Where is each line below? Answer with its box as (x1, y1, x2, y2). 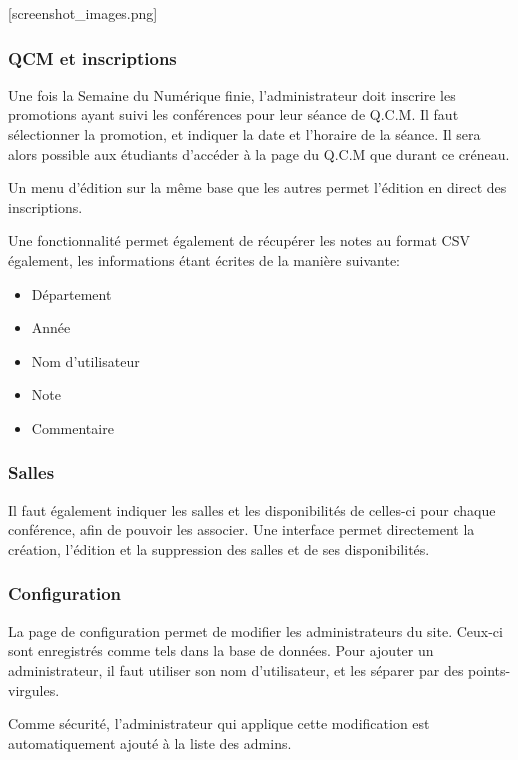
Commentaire (31, 417, 114, 438)
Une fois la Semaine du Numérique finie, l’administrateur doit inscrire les (8, 84, 456, 105)
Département (31, 283, 112, 304)
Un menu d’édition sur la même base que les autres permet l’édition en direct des (8, 177, 507, 198)
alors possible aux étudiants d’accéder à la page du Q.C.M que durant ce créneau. (8, 143, 510, 164)
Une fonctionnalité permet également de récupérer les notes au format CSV (8, 230, 470, 251)
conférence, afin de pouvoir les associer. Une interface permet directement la (8, 519, 475, 540)
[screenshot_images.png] (8, 3, 158, 23)
